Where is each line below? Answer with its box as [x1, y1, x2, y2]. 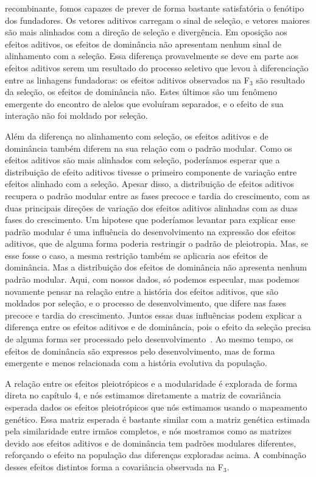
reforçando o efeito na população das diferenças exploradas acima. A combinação [5, 448, 306, 461]
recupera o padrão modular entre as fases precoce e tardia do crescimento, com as [5, 189, 310, 202]
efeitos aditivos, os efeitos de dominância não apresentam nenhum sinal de [5, 37, 281, 50]
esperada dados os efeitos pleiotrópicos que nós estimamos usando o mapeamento [5, 401, 307, 413]
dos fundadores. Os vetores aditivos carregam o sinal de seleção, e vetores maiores [5, 13, 310, 26]
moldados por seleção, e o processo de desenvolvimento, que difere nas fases [5, 297, 286, 309]
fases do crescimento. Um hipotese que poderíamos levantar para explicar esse [5, 213, 295, 226]
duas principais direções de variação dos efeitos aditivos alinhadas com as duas [5, 201, 298, 214]
